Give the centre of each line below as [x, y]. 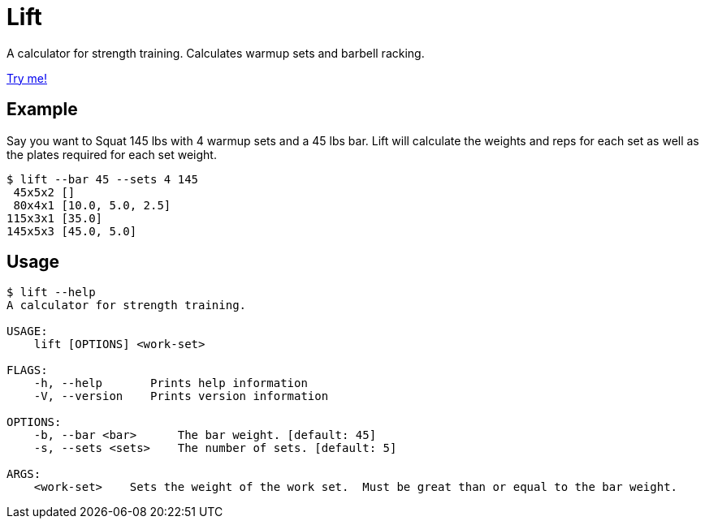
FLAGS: [27, 370]
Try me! [27, 78]
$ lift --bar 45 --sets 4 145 [103, 179]
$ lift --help [51, 293]
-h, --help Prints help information [171, 383]
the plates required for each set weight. [112, 154]
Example [42, 110]
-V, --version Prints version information [181, 396]
